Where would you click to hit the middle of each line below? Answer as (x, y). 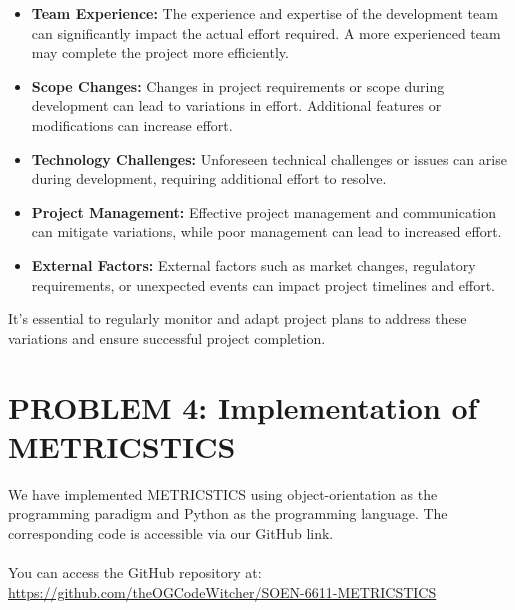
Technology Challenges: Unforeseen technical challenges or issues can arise (269, 158)
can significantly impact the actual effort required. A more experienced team (266, 32)
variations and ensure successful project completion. (167, 337)
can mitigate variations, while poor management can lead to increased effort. (266, 231)
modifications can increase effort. (132, 124)
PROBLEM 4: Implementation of (243, 406)
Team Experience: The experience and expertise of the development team (264, 13)
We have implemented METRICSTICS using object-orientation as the (223, 493)
